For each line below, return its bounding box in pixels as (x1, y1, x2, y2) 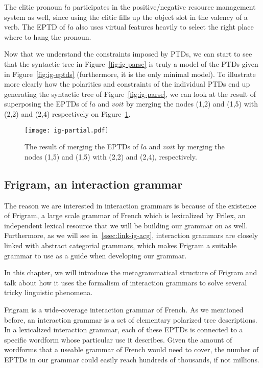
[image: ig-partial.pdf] (25, 126, 109, 134)
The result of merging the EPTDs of (25, 141, 138, 152)
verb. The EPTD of (4, 21, 65, 32)
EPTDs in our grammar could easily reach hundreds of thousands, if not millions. (4, 354, 259, 364)
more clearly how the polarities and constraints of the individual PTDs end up (4, 78, 250, 89)
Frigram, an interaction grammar (4, 176, 183, 192)
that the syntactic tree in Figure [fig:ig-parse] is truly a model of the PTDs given (4, 58, 258, 69)
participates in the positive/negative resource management (73, 2, 256, 12)
